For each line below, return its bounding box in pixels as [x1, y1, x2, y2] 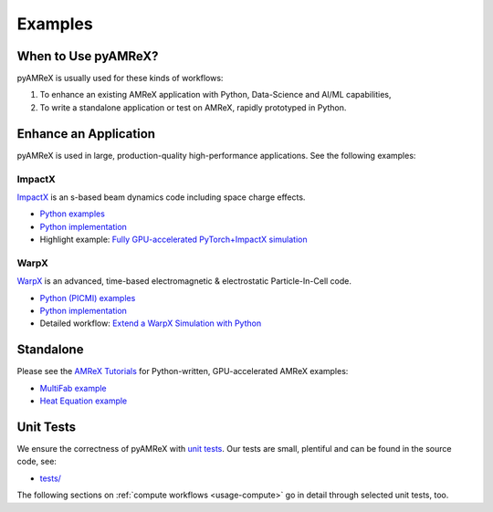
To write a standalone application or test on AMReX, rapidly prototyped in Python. [39, 101, 347, 113]
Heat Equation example [39, 395, 128, 406]
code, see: [16, 456, 57, 467]
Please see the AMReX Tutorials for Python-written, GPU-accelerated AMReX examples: [16, 366, 349, 377]
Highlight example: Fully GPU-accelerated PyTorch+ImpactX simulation [39, 234, 308, 246]
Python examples [39, 208, 105, 219]
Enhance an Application [16, 126, 155, 141]
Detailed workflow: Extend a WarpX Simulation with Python [39, 318, 262, 329]
